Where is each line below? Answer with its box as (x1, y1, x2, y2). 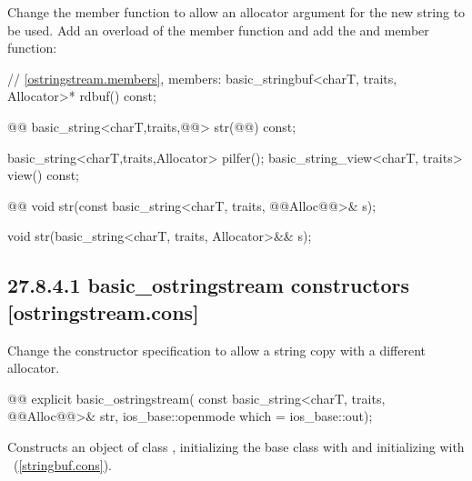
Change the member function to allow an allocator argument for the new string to (7, 3, 466, 21)
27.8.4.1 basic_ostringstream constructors (7, 271, 410, 299)
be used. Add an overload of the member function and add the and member (7, 20, 429, 39)
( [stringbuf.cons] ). (13, 455, 112, 474)
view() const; (7, 165, 80, 185)
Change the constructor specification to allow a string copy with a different (7, 340, 427, 359)
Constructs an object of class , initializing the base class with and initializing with (7, 436, 465, 456)
